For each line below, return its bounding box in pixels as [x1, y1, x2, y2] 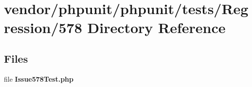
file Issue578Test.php [4, 73, 74, 84]
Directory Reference [87, 17, 226, 37]
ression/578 [4, 17, 82, 37]
